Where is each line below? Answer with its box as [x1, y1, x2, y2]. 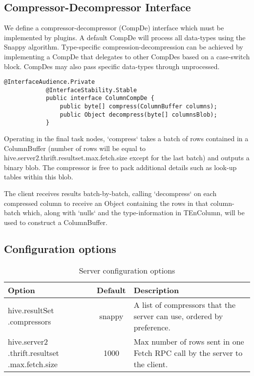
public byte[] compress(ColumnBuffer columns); [60, 103, 217, 110]
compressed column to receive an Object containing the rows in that [4, 198, 208, 208]
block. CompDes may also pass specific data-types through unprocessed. [4, 61, 220, 71]
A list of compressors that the [133, 299, 236, 310]
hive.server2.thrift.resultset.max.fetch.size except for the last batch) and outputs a [4, 152, 250, 163]
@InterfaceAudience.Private [4, 78, 95, 86]
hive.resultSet [8, 304, 54, 316]
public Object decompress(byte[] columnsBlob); [60, 111, 217, 118]
